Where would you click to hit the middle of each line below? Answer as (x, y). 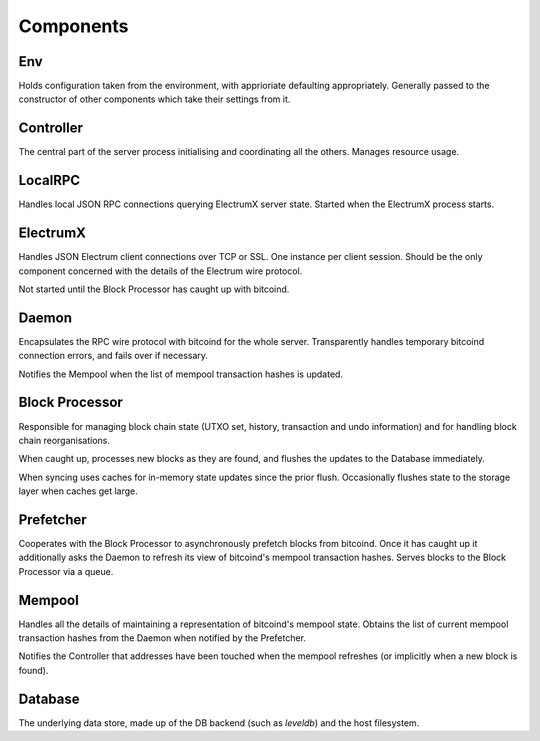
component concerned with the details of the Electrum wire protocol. (160, 271)
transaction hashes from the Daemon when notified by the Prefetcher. (162, 638)
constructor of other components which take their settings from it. (154, 99)
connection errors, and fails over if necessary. (113, 356)
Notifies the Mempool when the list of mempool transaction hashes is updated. (181, 374)
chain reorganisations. (64, 440)
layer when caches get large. (78, 491)
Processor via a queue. (66, 571)
